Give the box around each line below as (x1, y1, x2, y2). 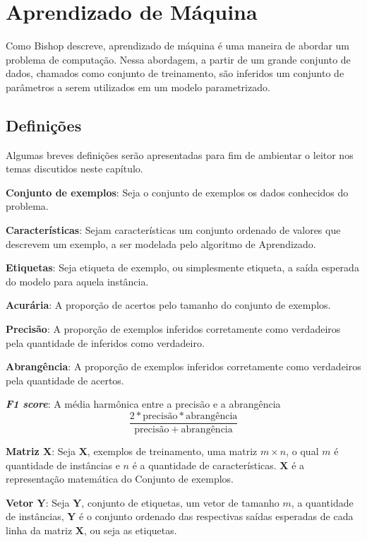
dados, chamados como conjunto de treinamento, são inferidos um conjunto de (6, 66, 344, 81)
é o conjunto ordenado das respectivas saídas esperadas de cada (79, 509, 354, 524)
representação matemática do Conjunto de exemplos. (6, 471, 234, 486)
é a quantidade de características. (132, 457, 277, 472)
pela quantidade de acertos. (6, 372, 124, 387)
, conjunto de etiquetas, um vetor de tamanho (81, 495, 279, 509)
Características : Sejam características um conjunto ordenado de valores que (6, 223, 341, 237)
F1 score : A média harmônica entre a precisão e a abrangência (6, 396, 281, 411)
